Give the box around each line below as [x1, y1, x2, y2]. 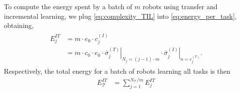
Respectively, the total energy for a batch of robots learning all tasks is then [4, 66, 231, 76]
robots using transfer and [143, 1, 218, 11]
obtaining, [4, 20, 34, 30]
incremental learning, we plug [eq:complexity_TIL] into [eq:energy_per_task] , [4, 11, 237, 21]
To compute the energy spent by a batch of [4, 1, 132, 11]
